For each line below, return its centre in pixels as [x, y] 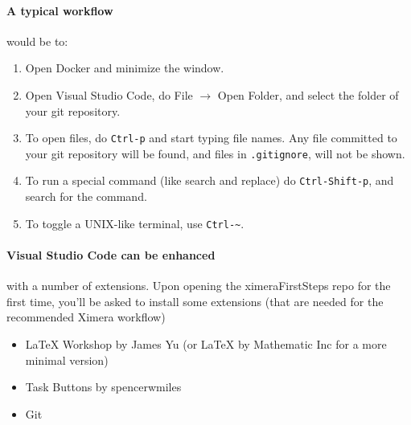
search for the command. [86, 196]
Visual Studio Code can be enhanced [111, 254]
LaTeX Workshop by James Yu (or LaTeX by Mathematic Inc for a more [206, 343]
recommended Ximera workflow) [86, 317]
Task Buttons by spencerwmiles [103, 387]
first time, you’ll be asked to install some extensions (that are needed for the [195, 301]
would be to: [37, 41]
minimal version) [67, 360]
